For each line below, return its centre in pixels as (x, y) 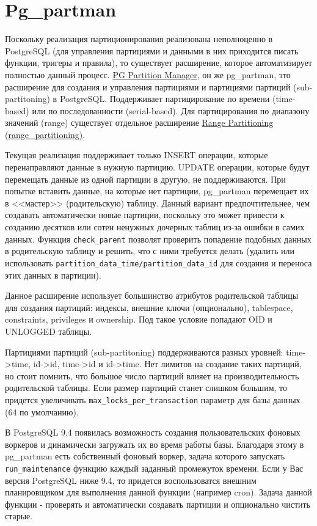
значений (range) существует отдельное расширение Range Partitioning (139, 122)
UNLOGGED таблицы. (49, 331)
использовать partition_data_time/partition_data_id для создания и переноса (158, 262)
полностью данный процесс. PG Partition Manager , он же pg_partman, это (148, 74)
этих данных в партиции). (53, 275)
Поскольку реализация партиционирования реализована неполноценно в (139, 39)
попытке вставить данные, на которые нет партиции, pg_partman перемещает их (157, 191)
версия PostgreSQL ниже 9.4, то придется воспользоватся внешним (131, 480)
